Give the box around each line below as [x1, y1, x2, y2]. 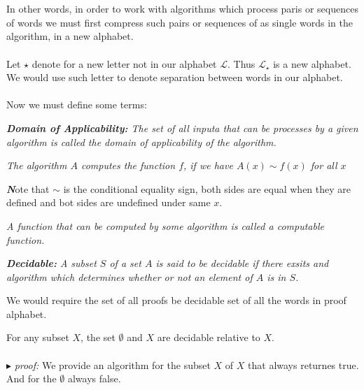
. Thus [227, 56, 255, 71]
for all [310, 158, 337, 173]
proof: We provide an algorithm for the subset [14, 357, 211, 372]
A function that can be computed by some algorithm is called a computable [6, 218, 324, 233]
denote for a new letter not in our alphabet [31, 56, 217, 71]
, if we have [183, 158, 233, 173]
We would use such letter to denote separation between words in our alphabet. [6, 70, 343, 85]
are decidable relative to [157, 330, 260, 345]
